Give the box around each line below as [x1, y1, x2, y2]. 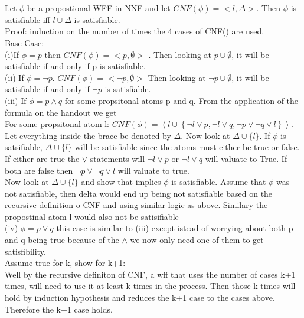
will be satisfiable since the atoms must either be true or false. [74, 141, 300, 153]
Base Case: [5, 36, 44, 48]
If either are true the [5, 152, 80, 164]
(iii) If [5, 94, 27, 106]
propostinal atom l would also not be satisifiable [5, 210, 179, 222]
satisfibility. [5, 245, 46, 257]
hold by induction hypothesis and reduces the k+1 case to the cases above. [5, 291, 275, 304]
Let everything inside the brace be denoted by [5, 129, 171, 141]
